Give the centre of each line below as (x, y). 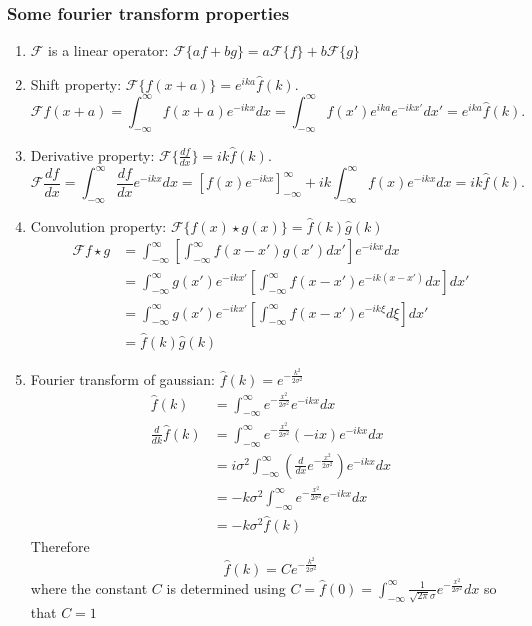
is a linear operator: (108, 50)
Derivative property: (92, 154)
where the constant (89, 587)
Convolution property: (98, 225)
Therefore (60, 545)
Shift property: (76, 83)
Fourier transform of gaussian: (122, 378)
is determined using (226, 587)
